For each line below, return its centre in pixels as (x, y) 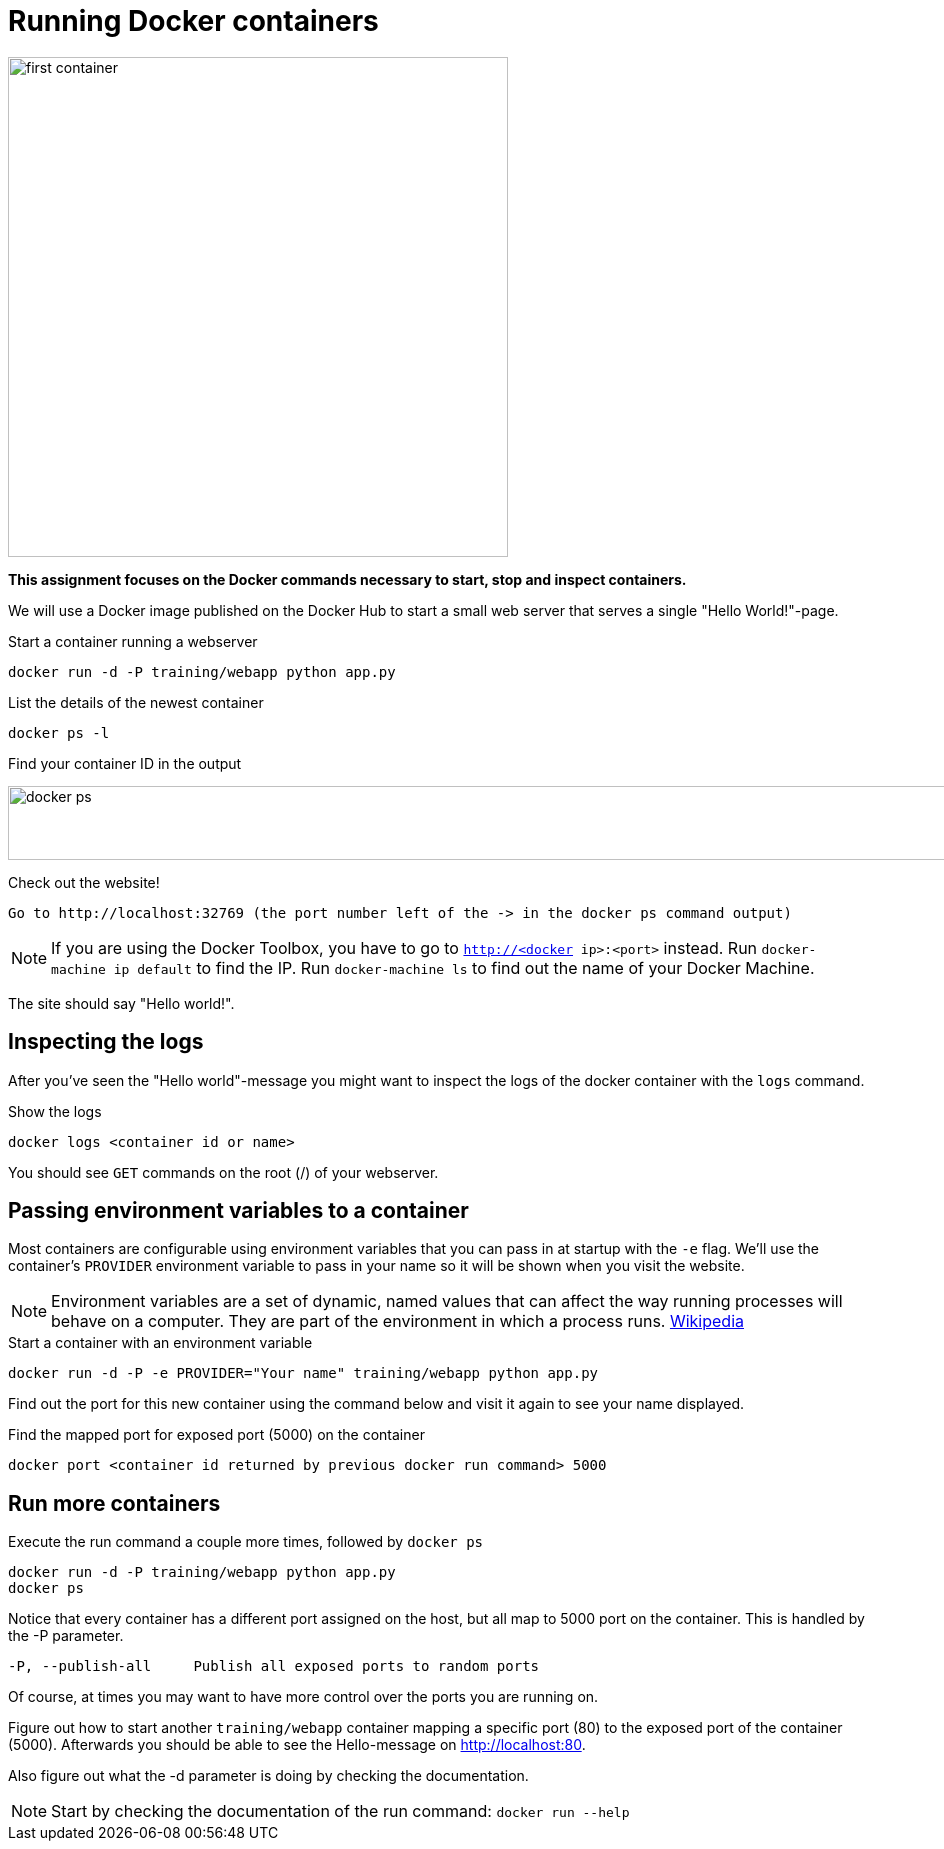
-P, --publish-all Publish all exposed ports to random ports (274, 1666)
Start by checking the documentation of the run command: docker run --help (340, 1811)
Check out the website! (84, 882)
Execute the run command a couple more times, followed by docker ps (246, 1542)
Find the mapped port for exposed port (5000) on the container (216, 1435)
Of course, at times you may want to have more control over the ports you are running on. (303, 1697)
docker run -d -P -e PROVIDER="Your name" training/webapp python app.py (303, 1373)
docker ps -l (59, 732)
